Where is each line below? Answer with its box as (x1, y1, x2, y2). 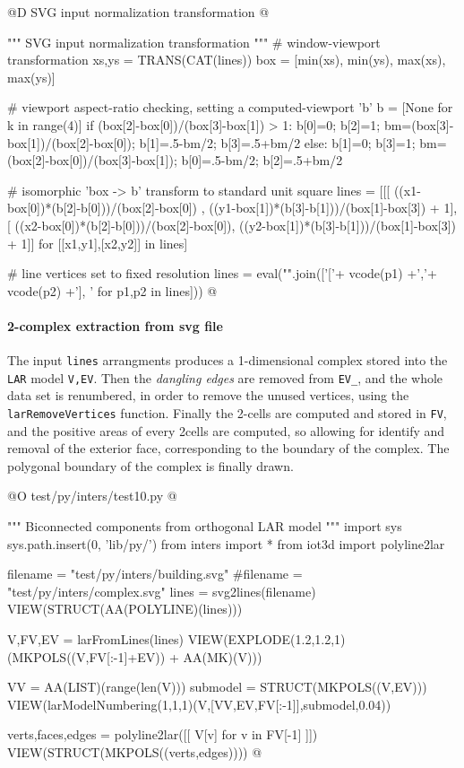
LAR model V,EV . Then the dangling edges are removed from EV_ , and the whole (7, 368, 443, 387)
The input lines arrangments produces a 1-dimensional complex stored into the (7, 351, 448, 370)
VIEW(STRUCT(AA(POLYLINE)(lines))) (7, 599, 243, 618)
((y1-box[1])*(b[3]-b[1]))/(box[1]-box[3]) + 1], (209, 198, 458, 217)
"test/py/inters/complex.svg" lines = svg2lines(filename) (7, 581, 316, 600)
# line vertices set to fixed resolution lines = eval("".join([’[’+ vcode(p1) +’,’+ (7, 264, 437, 283)
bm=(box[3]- (383, 115, 454, 134)
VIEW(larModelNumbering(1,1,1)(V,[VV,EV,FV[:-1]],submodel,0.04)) (7, 694, 391, 713)
